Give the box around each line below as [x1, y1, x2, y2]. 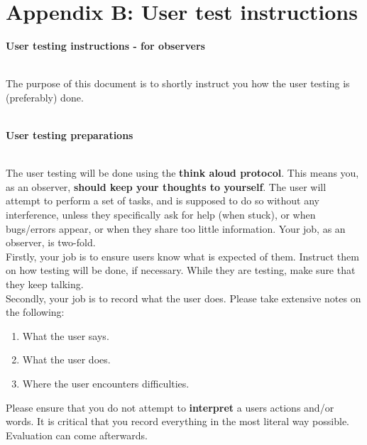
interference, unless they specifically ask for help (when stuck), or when [6, 207, 316, 222]
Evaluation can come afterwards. [6, 427, 148, 442]
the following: [6, 304, 65, 319]
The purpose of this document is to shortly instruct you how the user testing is [6, 76, 350, 91]
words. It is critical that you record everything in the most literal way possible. [6, 414, 349, 429]
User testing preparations [6, 128, 133, 143]
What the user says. [22, 328, 109, 343]
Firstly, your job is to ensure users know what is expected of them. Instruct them [6, 248, 359, 263]
